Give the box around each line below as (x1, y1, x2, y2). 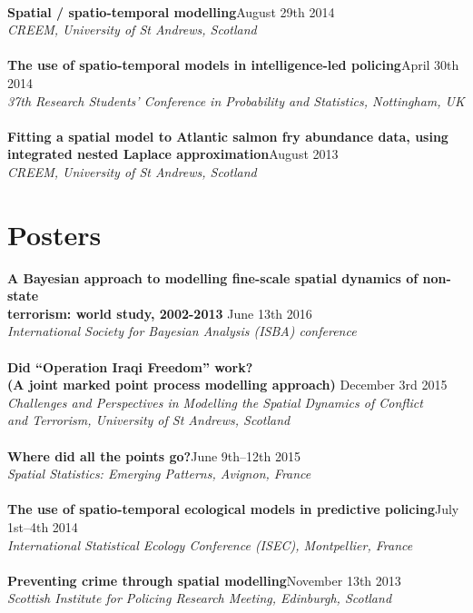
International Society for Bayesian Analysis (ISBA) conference (7, 321, 357, 341)
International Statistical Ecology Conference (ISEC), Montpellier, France (7, 535, 413, 554)
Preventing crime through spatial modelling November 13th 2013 (7, 570, 401, 589)
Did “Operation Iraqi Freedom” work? (7, 357, 253, 376)
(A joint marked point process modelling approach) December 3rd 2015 (7, 375, 448, 394)
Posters (7, 215, 102, 252)
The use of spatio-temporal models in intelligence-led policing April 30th (7, 55, 459, 74)
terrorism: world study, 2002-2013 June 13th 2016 (7, 303, 312, 322)
